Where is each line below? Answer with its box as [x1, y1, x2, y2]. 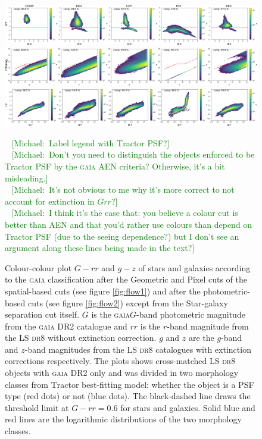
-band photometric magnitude [136, 308, 245, 321]
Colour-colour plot [5, 261, 72, 274]
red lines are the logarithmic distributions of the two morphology [5, 413, 242, 425]
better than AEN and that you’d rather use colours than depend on [5, 218, 252, 230]
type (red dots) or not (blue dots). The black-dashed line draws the [5, 390, 251, 402]
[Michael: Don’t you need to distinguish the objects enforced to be [11, 148, 255, 161]
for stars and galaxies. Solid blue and [120, 401, 255, 413]
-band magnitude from [167, 319, 249, 332]
